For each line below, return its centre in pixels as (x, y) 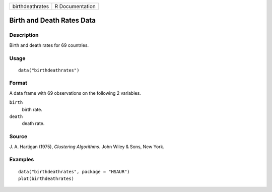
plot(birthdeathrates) (46, 178)
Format (18, 83)
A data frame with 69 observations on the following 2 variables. (75, 93)
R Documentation (75, 6)
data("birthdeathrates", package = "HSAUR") (74, 172)
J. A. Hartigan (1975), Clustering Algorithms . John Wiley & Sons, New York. (87, 147)
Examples (22, 160)
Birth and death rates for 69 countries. (49, 45)
